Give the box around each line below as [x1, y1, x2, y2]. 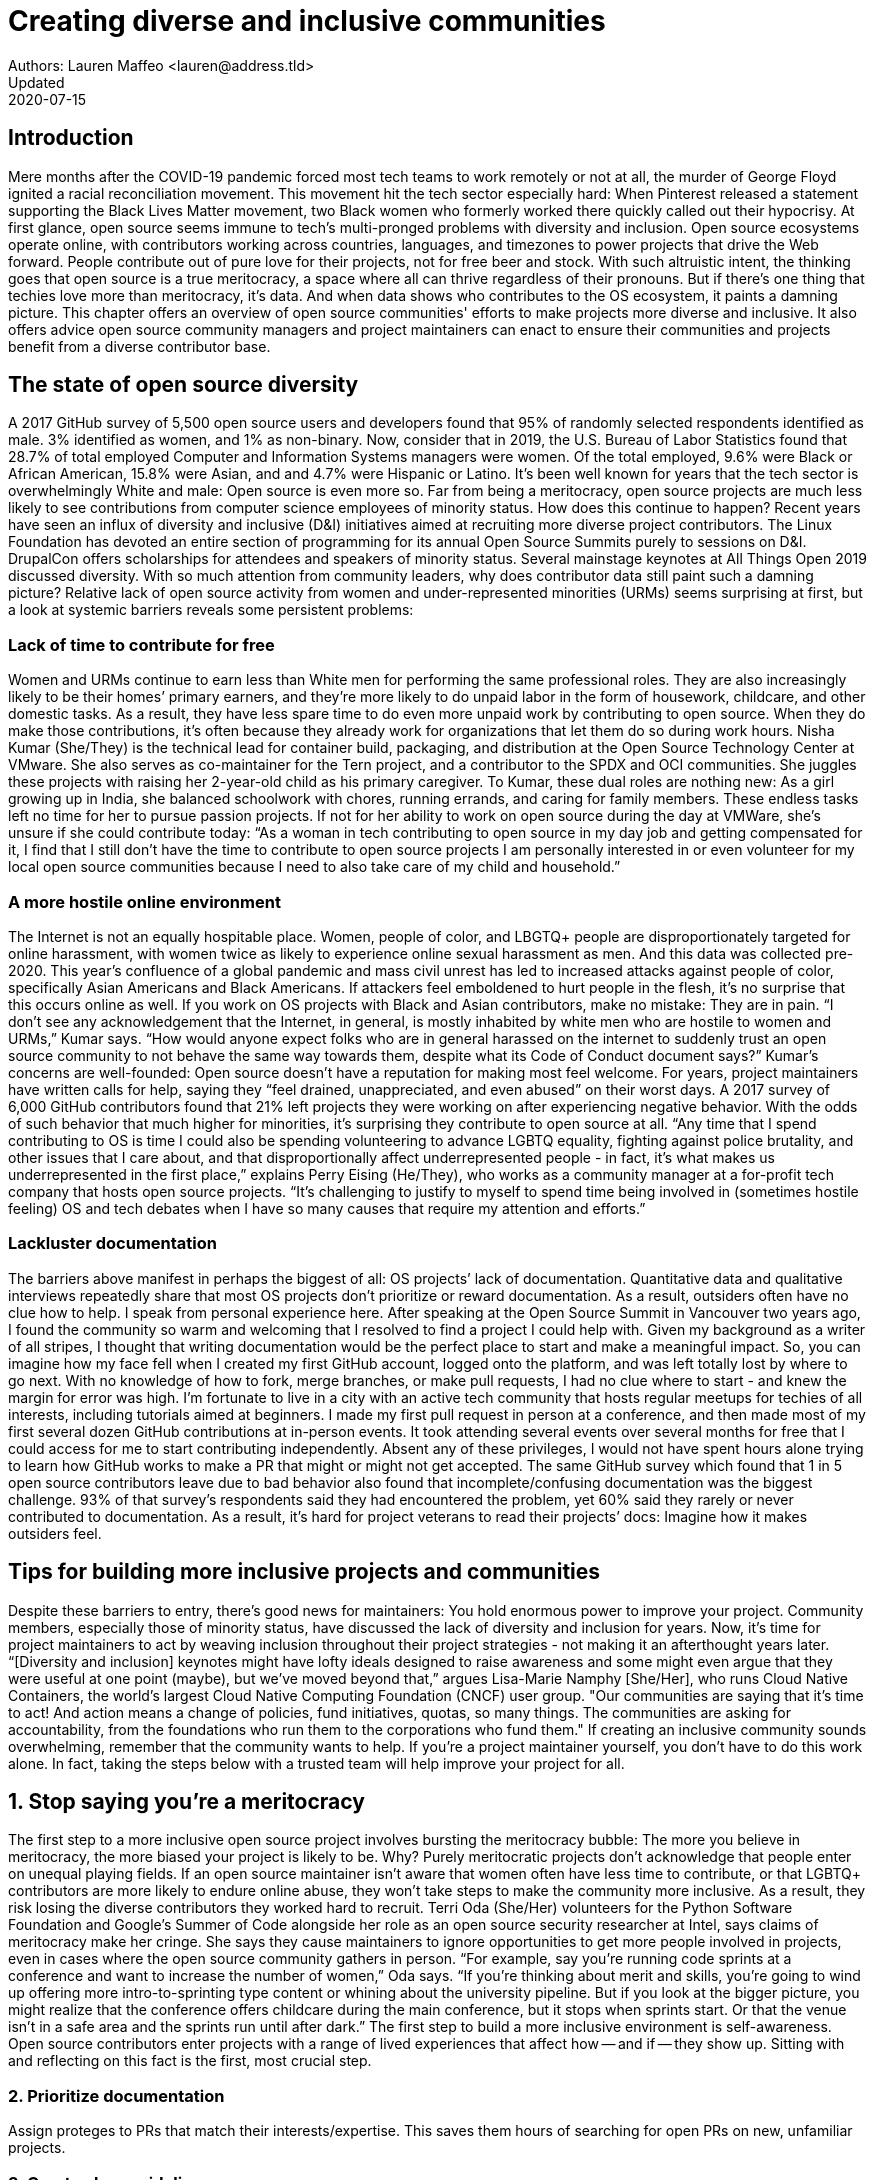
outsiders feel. [8, 1524, 102, 1542]
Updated [8, 73, 65, 91]
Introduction [8, 125, 134, 151]
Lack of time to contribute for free [8, 634, 275, 655]
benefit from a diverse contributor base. [8, 337, 271, 355]
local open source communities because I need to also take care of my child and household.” [8, 858, 621, 876]
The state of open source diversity [8, 372, 359, 398]
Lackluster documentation [8, 1233, 217, 1254]
